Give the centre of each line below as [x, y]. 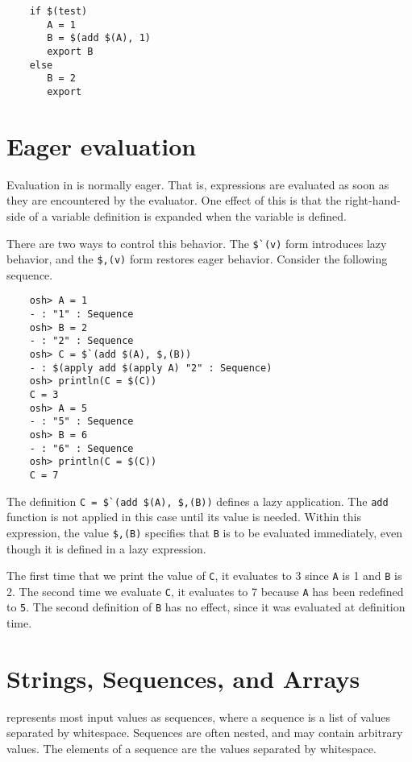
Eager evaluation [102, 145]
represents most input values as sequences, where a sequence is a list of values [199, 716]
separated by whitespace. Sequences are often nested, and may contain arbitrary [205, 733]
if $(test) [58, 11]
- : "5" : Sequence [81, 422]
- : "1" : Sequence [81, 315]
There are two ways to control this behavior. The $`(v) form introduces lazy [197, 243]
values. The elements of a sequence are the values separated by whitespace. [191, 748]
